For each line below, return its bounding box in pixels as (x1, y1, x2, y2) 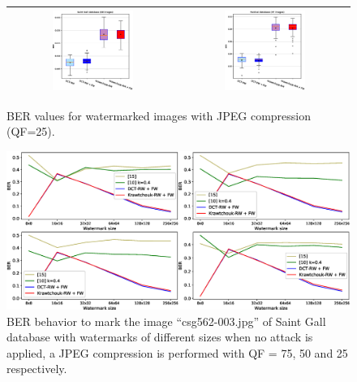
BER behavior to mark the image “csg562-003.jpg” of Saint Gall (6, 312, 326, 329)
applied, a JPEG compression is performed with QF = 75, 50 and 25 (6, 344, 348, 361)
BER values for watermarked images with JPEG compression (6, 106, 312, 124)
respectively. (6, 360, 67, 377)
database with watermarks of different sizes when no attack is (6, 328, 313, 345)
